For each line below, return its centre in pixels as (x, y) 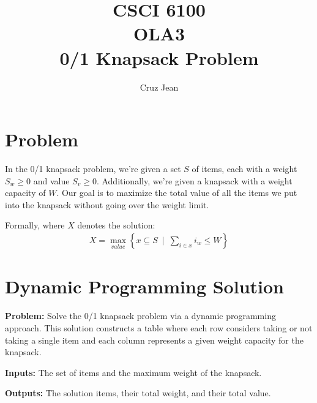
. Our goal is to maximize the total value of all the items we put (177, 193)
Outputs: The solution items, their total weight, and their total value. (138, 393)
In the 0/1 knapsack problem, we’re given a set (93, 169)
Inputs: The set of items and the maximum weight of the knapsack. (133, 372)
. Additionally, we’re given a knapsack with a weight (194, 180)
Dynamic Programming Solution (144, 286)
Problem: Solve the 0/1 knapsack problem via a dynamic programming (140, 316)
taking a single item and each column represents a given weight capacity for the (154, 340)
